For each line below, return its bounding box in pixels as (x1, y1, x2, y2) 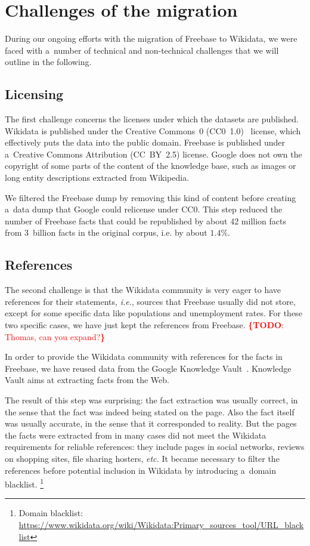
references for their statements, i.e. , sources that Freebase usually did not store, (5, 295, 296, 307)
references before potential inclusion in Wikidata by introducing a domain (5, 464, 276, 476)
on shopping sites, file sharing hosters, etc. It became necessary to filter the (5, 452, 280, 464)
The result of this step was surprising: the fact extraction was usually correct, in (5, 394, 298, 406)
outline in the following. (5, 55, 92, 68)
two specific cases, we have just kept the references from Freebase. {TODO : (5, 319, 284, 331)
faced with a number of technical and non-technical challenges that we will (5, 44, 279, 56)
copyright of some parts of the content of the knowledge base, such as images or (5, 159, 296, 172)
